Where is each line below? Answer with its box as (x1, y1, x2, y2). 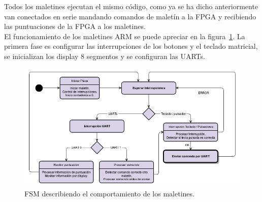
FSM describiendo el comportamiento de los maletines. (24, 188, 194, 199)
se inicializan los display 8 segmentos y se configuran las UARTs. (4, 50, 205, 61)
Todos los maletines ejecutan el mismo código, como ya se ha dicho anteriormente (4, 1, 258, 11)
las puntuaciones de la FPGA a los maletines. (4, 21, 146, 32)
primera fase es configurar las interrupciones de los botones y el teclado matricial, (4, 41, 258, 51)
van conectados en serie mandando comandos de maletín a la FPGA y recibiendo (4, 11, 256, 21)
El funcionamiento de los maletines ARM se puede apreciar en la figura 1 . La (4, 31, 245, 41)
